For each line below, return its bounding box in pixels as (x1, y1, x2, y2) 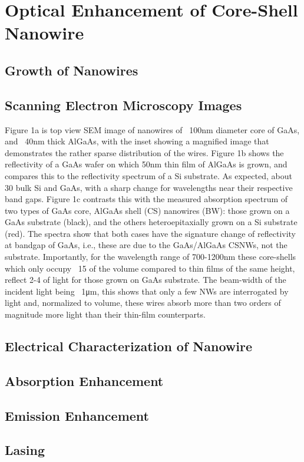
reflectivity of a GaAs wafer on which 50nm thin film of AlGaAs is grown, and (5, 158, 288, 170)
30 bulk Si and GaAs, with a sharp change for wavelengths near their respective (5, 181, 293, 193)
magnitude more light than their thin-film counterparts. (5, 308, 206, 321)
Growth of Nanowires (5, 61, 138, 79)
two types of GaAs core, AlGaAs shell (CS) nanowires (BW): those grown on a (5, 204, 290, 216)
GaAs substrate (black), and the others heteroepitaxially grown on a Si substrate (5, 216, 298, 228)
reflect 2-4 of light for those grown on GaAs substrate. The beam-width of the (5, 273, 286, 286)
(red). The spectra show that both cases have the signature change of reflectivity (5, 227, 296, 239)
